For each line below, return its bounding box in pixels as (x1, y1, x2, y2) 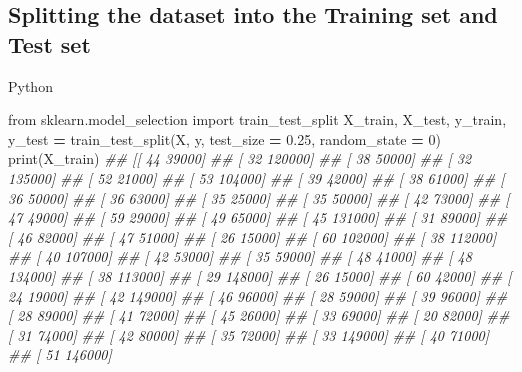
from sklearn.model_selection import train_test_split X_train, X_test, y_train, (8, 109, 507, 130)
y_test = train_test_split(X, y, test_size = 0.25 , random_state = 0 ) (8, 128, 441, 149)
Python (8, 75, 53, 96)
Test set (8, 28, 91, 59)
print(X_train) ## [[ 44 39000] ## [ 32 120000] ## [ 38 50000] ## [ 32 (8, 148, 472, 169)
